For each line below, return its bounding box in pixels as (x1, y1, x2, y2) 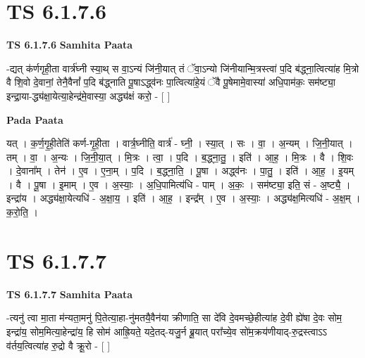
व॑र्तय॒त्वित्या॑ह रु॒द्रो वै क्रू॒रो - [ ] (6, 338, 111, 352)
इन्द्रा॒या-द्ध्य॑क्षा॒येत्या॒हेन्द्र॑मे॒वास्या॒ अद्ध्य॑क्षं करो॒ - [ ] (6, 88, 171, 103)
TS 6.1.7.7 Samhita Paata (6, 286, 133, 301)
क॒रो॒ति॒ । (6, 205, 38, 219)
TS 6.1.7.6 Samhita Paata (6, 37, 133, 52)
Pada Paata (6, 112, 63, 127)
